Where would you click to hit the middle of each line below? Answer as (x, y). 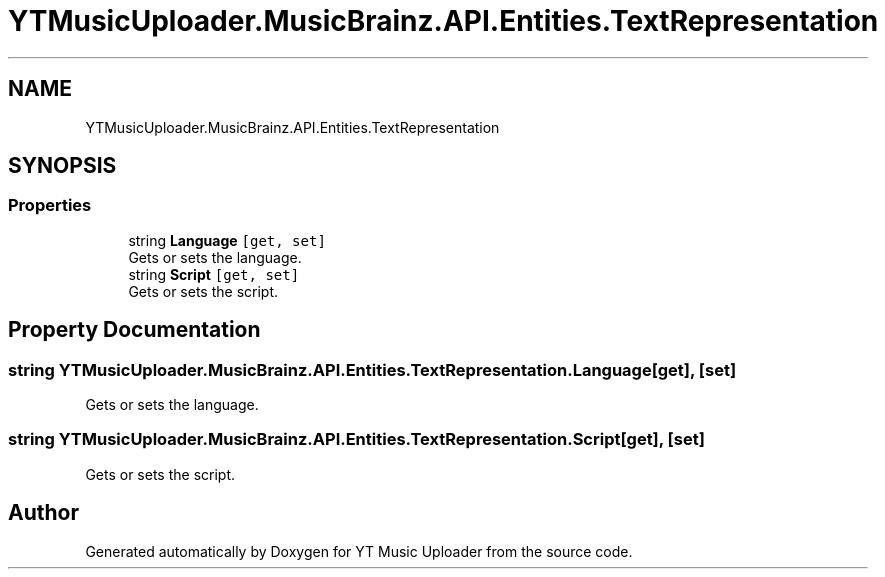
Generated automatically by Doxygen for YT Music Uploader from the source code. (359, 551)
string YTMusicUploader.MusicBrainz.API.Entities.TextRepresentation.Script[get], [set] (356, 439)
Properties (50, 205)
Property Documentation (134, 330)
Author (43, 513)
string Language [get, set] (227, 240)
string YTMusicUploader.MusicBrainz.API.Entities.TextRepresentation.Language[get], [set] (372, 369)
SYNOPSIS (62, 166)
